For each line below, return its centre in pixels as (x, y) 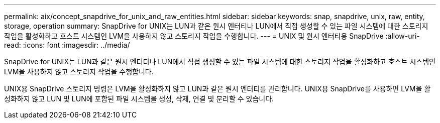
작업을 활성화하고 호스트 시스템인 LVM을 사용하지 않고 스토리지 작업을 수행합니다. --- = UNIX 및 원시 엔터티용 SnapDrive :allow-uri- (212, 36)
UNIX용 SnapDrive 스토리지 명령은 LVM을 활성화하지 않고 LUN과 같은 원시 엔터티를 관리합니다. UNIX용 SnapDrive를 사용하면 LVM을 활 (217, 89)
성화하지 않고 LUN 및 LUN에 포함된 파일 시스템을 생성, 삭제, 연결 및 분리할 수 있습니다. (139, 99)
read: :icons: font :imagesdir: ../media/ (67, 45)
